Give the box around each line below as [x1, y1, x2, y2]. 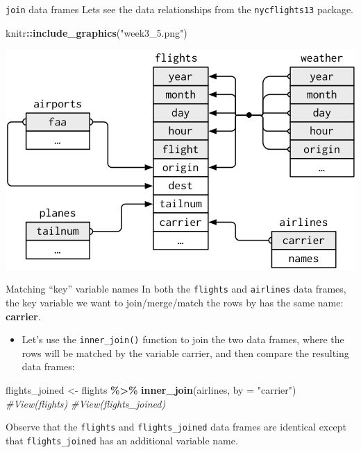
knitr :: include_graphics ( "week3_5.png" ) [6, 25, 187, 40]
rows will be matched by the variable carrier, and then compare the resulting [22, 345, 349, 360]
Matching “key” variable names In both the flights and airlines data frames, [6, 281, 346, 296]
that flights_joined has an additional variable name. [6, 433, 238, 447]
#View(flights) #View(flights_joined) [6, 396, 166, 410]
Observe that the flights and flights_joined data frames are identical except [6, 419, 346, 434]
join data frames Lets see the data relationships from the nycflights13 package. [6, 2, 354, 16]
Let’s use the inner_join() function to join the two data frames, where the [22, 332, 344, 347]
